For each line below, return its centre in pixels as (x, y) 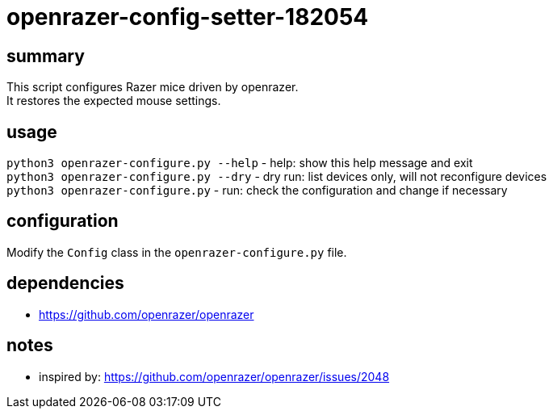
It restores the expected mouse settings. (114, 101)
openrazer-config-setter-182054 (188, 17)
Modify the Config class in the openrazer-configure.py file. (177, 252)
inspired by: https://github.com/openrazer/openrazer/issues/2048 (214, 376)
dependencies (65, 283)
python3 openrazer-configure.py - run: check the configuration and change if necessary (257, 191)
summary (46, 56)
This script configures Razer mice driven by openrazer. (153, 87)
